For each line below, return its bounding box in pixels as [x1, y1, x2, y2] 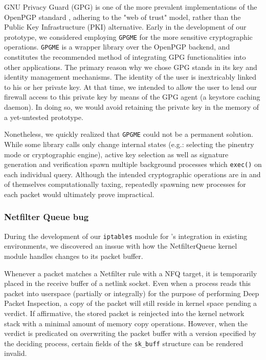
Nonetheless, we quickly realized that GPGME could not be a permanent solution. [4, 129, 253, 139]
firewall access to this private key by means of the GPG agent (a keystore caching [4, 91, 260, 102]
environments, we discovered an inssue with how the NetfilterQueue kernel [4, 241, 237, 251]
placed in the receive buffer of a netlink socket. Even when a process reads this [4, 278, 251, 289]
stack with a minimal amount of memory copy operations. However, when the [4, 318, 248, 328]
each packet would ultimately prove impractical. [4, 188, 154, 199]
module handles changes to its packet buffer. [4, 251, 143, 261]
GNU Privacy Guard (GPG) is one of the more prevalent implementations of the [4, 2, 257, 12]
